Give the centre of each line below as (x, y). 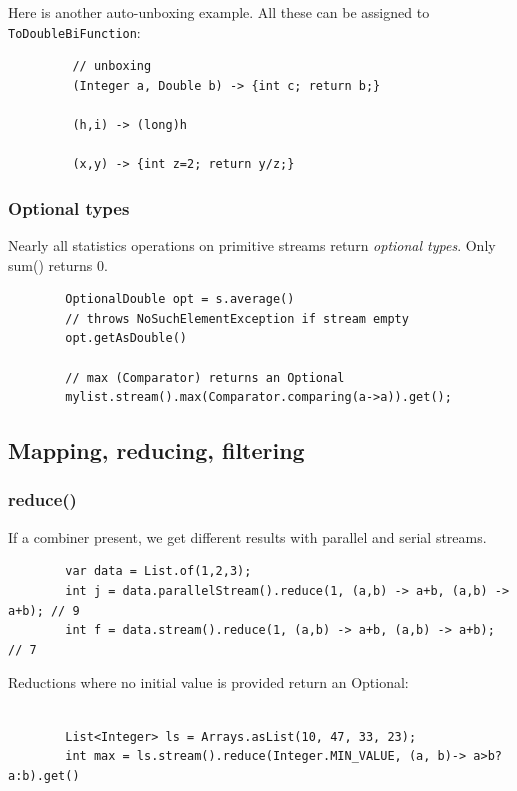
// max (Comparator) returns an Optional (205, 377)
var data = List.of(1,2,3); (158, 571)
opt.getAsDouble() (126, 338)
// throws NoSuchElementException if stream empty (237, 318)
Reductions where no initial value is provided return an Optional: (208, 682)
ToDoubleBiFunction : (74, 31)
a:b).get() (44, 775)
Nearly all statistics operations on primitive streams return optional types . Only (252, 245)
